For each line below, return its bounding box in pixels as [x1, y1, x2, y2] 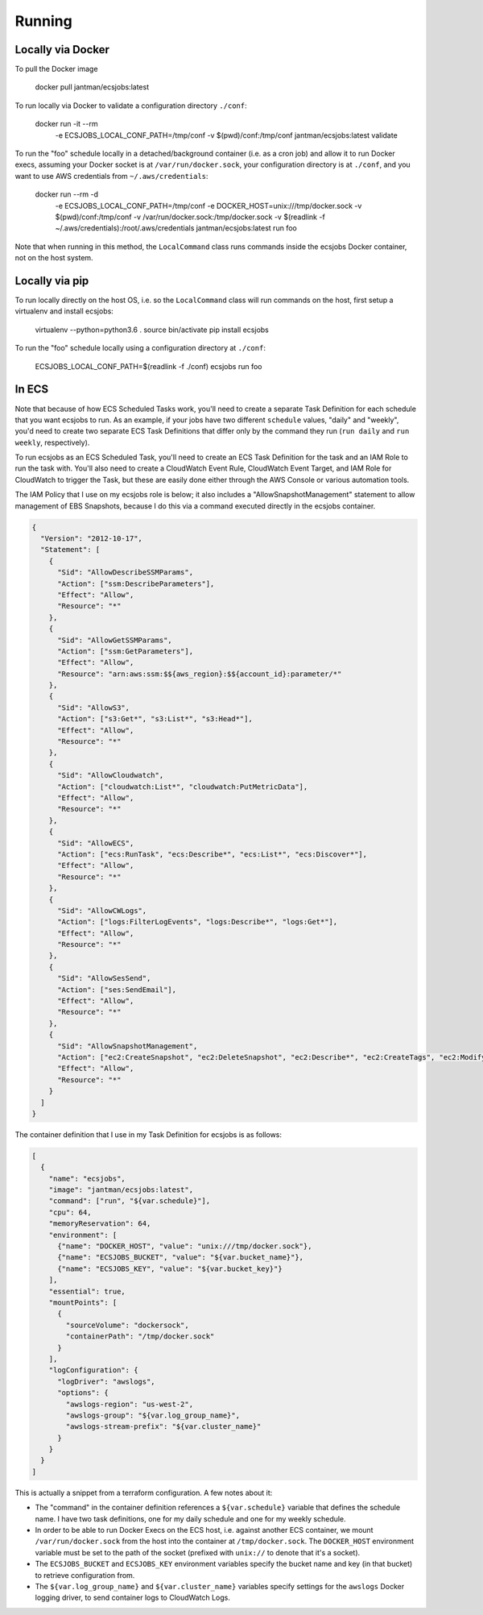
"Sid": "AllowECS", [57, 838, 134, 848]
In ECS [14, 383, 48, 396]
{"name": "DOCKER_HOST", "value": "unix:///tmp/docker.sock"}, [57, 1242, 312, 1251]
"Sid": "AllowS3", [57, 703, 130, 712]
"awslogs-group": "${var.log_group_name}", [65, 1410, 241, 1420]
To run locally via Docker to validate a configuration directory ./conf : [14, 101, 247, 110]
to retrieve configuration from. [35, 1570, 135, 1580]
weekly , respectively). [14, 438, 90, 447]
